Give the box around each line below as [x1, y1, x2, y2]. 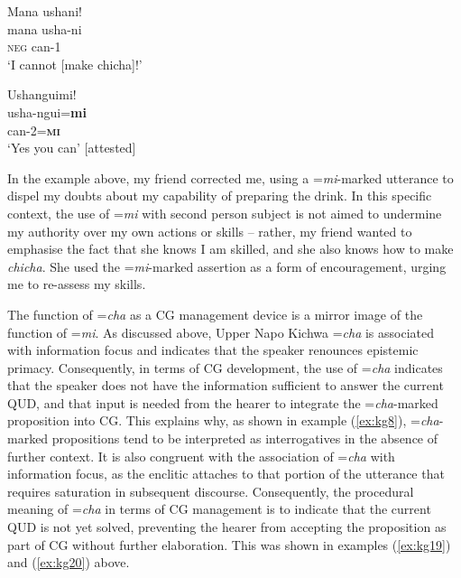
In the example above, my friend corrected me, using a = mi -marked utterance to [7, 168, 454, 187]
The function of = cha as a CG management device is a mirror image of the [7, 304, 423, 323]
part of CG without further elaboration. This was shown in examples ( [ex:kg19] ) [7, 535, 451, 554]
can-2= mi [7, 120, 60, 139]
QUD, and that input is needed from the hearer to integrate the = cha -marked [7, 393, 438, 412]
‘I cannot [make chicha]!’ [7, 54, 143, 73]
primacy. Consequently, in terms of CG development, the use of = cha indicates [7, 358, 443, 377]
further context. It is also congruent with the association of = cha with [7, 446, 395, 465]
